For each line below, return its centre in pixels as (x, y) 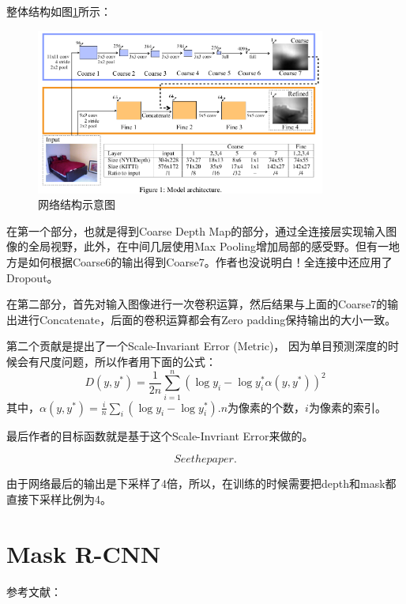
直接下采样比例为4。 (59, 498)
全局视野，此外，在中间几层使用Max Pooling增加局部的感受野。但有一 (208, 246)
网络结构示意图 (77, 204)
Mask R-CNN (84, 553)
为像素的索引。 (347, 407)
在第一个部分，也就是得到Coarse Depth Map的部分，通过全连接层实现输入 (196, 230)
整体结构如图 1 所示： (59, 11)
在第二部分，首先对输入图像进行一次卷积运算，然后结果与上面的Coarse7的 (197, 304)
